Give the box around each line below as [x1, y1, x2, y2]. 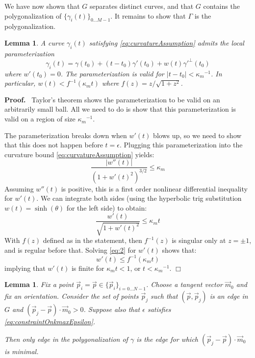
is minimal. [4, 346, 39, 356]
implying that [4, 263, 46, 273]
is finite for [71, 263, 104, 273]
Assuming [4, 183, 34, 193]
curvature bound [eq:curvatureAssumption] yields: [4, 149, 154, 159]
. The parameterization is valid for [60, 68, 164, 78]
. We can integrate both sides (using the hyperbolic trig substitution [36, 193, 242, 203]
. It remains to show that [110, 10, 186, 21]
